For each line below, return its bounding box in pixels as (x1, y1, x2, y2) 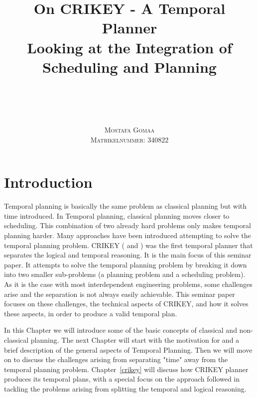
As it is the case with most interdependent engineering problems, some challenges (4, 278, 253, 289)
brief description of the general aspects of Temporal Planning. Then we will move (4, 344, 253, 355)
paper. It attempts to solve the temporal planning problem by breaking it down (4, 259, 247, 269)
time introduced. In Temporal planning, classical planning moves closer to (4, 210, 230, 221)
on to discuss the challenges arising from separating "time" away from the (4, 354, 228, 365)
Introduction (4, 172, 93, 192)
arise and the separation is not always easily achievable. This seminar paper (4, 288, 235, 299)
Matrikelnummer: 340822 (90, 134, 169, 144)
